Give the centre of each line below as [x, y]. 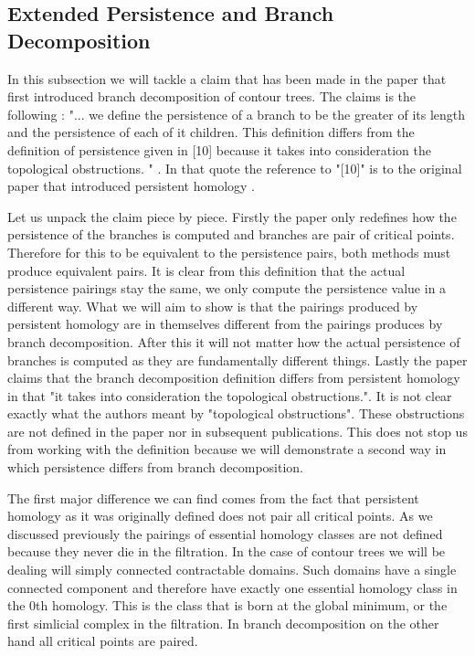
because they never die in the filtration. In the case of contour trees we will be [227, 551]
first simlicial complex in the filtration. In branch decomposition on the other [223, 623]
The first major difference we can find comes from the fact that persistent [213, 497]
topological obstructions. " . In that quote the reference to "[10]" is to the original [235, 168]
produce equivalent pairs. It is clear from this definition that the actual [206, 270]
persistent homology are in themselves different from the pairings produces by [225, 324]
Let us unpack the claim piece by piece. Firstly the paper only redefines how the [232, 216]
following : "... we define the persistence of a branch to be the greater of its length [237, 114]
